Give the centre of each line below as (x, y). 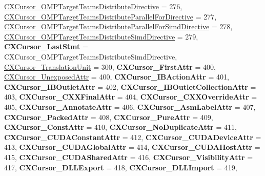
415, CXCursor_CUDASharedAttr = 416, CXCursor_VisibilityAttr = (129, 157)
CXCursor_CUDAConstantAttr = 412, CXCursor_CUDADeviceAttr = (133, 137)
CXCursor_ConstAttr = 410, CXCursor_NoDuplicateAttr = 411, (120, 127)
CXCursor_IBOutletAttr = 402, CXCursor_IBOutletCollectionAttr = (130, 86)
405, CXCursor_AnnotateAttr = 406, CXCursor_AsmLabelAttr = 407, (130, 106)
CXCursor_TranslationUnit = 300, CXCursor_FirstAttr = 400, (110, 66)
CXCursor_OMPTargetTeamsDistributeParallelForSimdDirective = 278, (118, 26)
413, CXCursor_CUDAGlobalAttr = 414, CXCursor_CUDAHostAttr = (132, 147)
